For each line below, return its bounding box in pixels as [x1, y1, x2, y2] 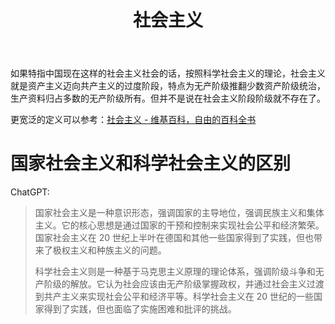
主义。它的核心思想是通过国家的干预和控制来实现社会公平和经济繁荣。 [34, 219, 325, 231]
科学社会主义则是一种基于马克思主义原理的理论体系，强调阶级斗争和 [34, 266, 316, 278]
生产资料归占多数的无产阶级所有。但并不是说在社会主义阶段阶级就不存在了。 [10, 92, 326, 105]
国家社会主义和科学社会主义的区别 [10, 152, 292, 175]
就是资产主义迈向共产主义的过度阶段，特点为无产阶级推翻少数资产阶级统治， [10, 80, 326, 92]
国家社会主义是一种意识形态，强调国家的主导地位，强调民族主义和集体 [34, 207, 325, 219]
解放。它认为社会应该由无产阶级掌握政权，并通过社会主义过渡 [69, 278, 325, 290]
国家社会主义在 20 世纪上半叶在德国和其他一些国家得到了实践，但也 [34, 232, 315, 244]
